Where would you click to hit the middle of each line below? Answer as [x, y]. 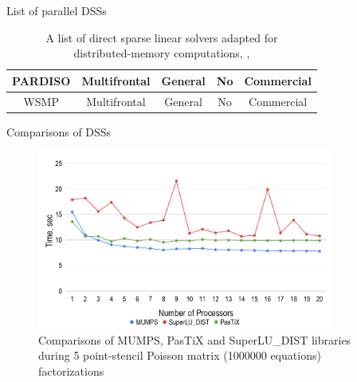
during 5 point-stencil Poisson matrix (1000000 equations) [180, 355]
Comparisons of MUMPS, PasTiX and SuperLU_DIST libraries [195, 339]
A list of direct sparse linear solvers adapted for [162, 37]
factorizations [71, 370]
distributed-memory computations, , [162, 53]
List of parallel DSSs [57, 10]
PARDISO [41, 80]
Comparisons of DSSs [59, 131]
